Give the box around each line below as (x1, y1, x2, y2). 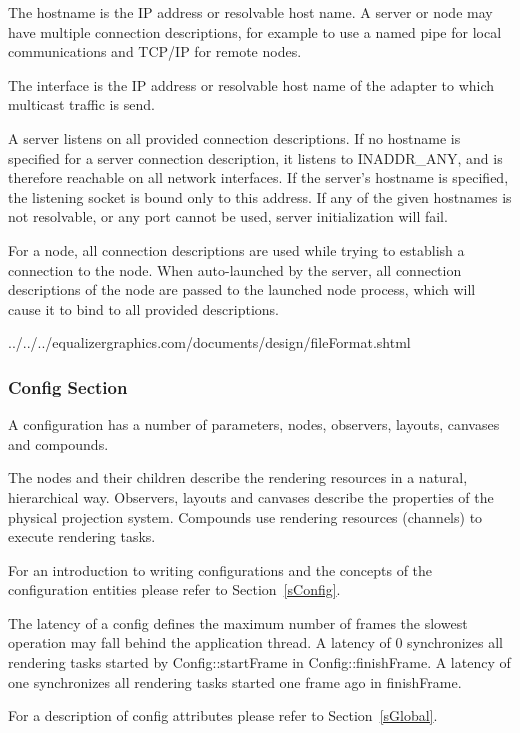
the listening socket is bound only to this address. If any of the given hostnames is (8, 186, 512, 207)
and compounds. (8, 433, 109, 454)
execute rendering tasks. (8, 526, 156, 547)
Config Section (8, 374, 128, 399)
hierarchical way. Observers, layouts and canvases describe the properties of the (8, 486, 494, 507)
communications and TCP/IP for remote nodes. (8, 41, 302, 62)
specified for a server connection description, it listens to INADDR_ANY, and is (8, 147, 503, 168)
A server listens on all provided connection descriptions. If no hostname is (8, 127, 461, 148)
